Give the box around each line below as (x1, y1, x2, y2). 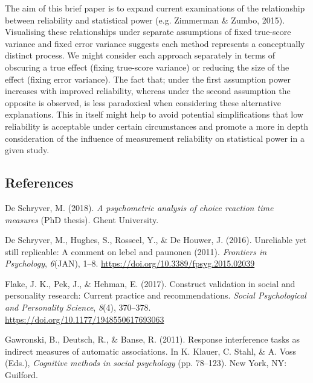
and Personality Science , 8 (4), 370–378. (5, 301, 151, 314)
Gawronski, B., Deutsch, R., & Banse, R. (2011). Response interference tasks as (5, 333, 300, 346)
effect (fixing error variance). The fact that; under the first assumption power (5, 72, 291, 85)
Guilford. (5, 369, 39, 381)
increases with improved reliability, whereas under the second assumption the (5, 84, 291, 97)
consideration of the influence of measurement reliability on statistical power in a (5, 131, 305, 144)
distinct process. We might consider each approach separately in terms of (5, 49, 276, 62)
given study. (5, 144, 50, 156)
